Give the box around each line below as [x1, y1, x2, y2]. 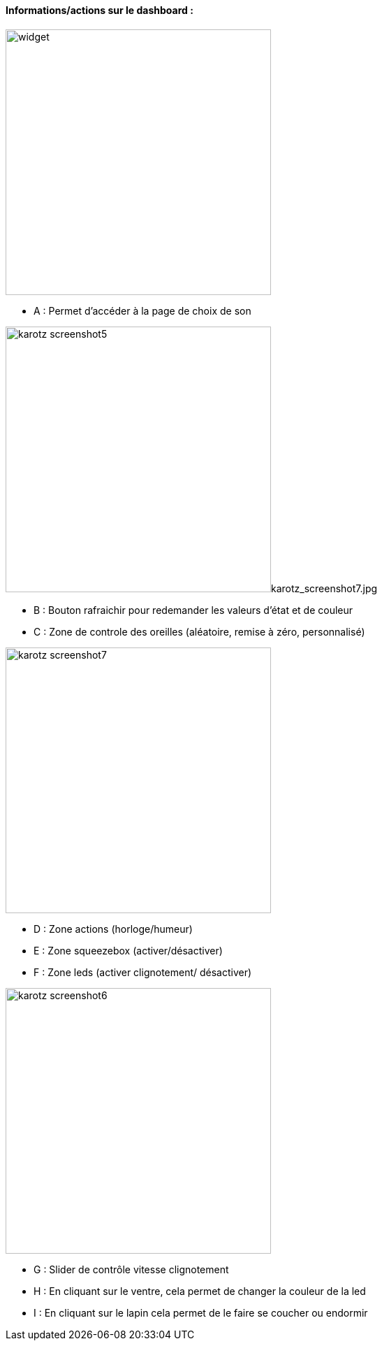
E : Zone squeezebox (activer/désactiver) [34, 944, 223, 957]
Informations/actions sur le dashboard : [6, 4, 193, 16]
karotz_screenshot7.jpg [271, 582, 378, 594]
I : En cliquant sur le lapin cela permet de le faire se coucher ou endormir [34, 1306, 368, 1319]
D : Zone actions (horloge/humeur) [34, 922, 193, 935]
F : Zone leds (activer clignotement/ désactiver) [34, 966, 252, 978]
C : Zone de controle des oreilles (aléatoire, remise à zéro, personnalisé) [34, 625, 365, 638]
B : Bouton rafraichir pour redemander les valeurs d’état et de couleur [34, 603, 353, 616]
